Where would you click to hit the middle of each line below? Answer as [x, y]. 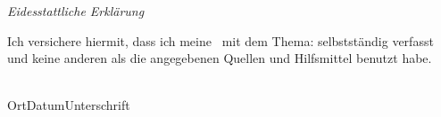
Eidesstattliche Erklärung [76, 11]
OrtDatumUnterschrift [69, 105]
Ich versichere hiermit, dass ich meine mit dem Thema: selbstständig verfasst [220, 40]
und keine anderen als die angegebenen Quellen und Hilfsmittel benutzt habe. [220, 58]
